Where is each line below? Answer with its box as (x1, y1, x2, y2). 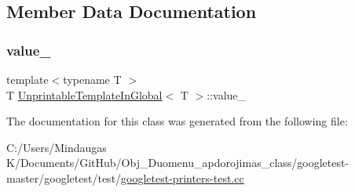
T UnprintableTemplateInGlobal (6, 86, 163, 103)
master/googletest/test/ (6, 169, 122, 186)
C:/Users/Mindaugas (6, 139, 107, 155)
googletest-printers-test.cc (121, 169, 244, 186)
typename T (63, 71, 122, 87)
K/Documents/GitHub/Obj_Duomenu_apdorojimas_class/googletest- (6, 154, 350, 171)
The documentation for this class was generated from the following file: (6, 113, 348, 129)
